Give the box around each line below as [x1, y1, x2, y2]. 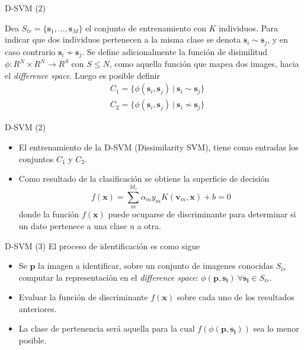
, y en [267, 33, 288, 46]
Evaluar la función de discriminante [18, 291, 148, 303]
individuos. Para [219, 21, 279, 34]
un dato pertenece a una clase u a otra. [18, 219, 161, 232]
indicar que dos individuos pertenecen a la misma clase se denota [5, 33, 241, 46]
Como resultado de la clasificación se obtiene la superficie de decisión [18, 172, 270, 185]
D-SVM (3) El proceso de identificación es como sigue [5, 239, 200, 252]
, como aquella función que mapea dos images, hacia [109, 57, 299, 70]
